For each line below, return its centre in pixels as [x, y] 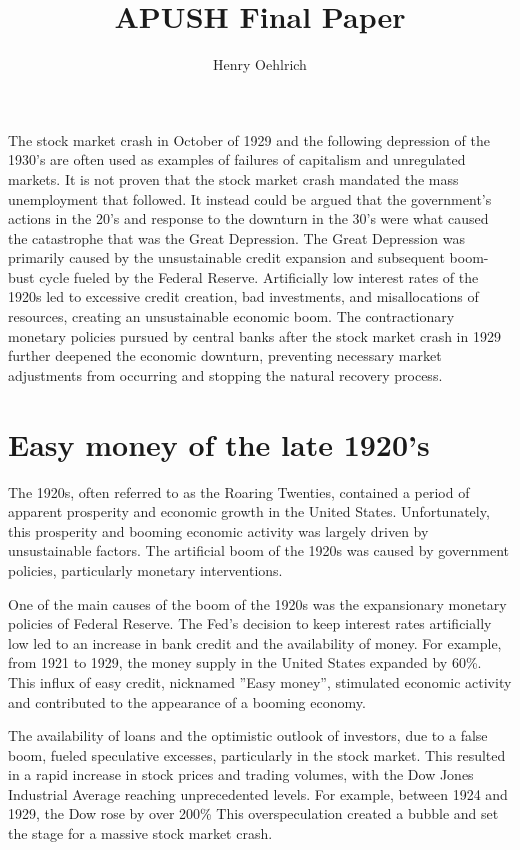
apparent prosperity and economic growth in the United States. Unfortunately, [249, 511]
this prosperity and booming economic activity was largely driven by [218, 530]
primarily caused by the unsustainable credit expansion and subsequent [226, 257]
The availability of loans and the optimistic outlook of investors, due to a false [248, 735]
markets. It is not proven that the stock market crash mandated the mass [233, 178]
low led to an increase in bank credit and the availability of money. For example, [255, 642]
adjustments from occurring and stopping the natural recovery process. [225, 374]
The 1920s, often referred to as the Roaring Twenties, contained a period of [239, 491]
